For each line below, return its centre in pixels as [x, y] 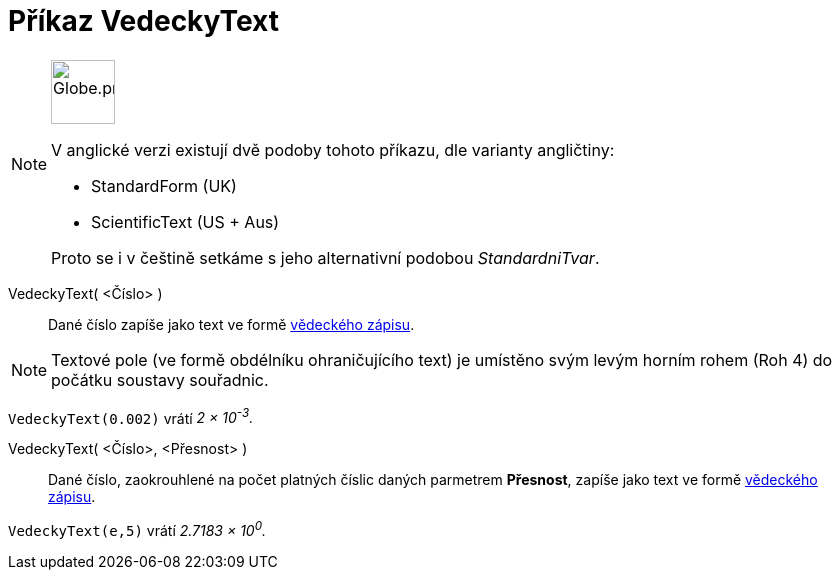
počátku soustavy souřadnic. [160, 379]
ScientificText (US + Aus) [185, 221]
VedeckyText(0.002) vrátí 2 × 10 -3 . [131, 416]
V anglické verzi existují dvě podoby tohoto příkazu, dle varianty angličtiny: [333, 149]
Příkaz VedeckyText [143, 21]
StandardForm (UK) [164, 185]
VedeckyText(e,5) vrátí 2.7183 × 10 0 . [137, 529]
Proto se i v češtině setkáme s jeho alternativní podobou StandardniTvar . [325, 257]
